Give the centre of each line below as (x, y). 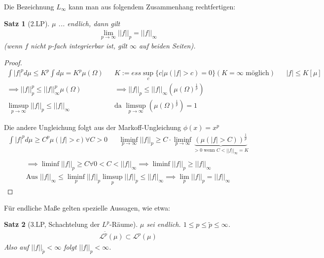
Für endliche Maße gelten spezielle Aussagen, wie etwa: (87, 207)
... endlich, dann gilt (89, 23)
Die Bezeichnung (29, 6)
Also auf (17, 247)
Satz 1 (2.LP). (27, 23)
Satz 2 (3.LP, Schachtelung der (52, 224)
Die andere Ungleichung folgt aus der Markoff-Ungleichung (92, 127)
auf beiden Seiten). (167, 46)
